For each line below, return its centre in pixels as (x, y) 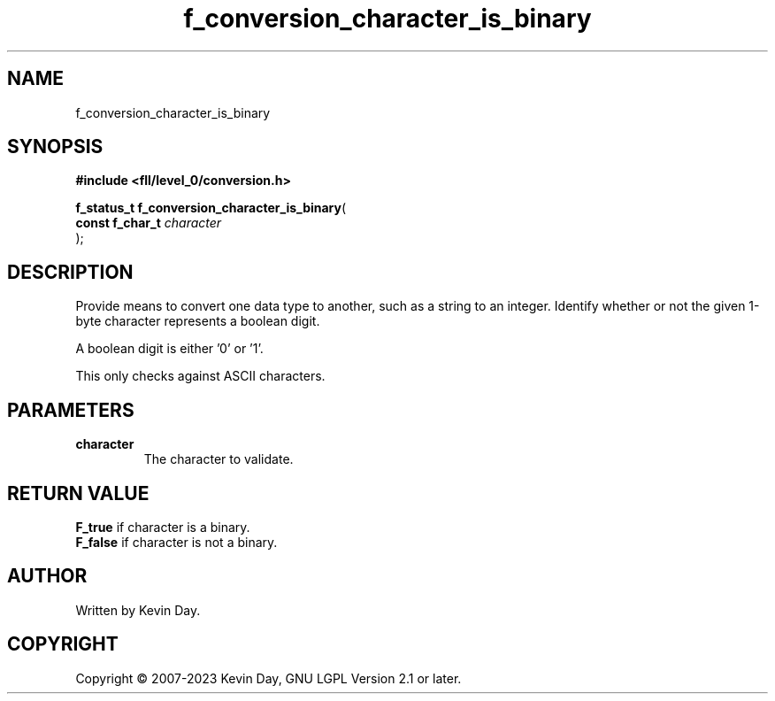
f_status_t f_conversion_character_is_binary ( (211, 208)
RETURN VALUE (78, 493)
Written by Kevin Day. (138, 610)
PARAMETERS (71, 410)
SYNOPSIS (55, 147)
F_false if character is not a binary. (176, 542)
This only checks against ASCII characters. (200, 376)
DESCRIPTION (70, 272)
